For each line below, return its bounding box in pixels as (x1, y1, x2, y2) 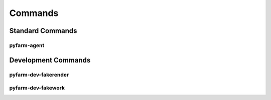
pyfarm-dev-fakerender (9, 71, 69, 78)
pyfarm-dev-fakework (9, 84, 65, 91)
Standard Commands (9, 26, 77, 35)
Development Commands (9, 55, 91, 64)
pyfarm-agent (9, 41, 45, 48)
